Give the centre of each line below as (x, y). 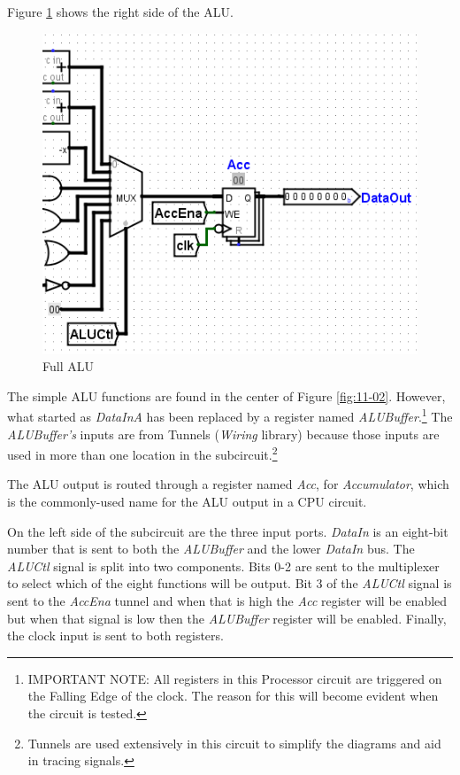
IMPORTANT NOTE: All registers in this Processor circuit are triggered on (235, 678)
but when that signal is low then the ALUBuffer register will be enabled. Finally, (227, 618)
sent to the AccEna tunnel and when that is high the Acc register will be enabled (227, 601)
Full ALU (68, 366)
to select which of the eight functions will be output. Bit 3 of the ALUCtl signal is (230, 583)
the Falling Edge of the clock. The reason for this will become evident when (233, 696)
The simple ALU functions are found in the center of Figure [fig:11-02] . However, (226, 395)
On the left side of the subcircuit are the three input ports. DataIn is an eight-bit (228, 531)
